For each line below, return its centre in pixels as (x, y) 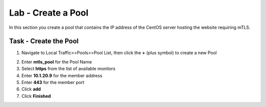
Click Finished (36, 96)
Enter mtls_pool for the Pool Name (57, 62)
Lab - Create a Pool (49, 13)
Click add (31, 89)
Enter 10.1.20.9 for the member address (62, 75)
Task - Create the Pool (44, 41)
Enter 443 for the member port (53, 83)
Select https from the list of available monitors (68, 69)
